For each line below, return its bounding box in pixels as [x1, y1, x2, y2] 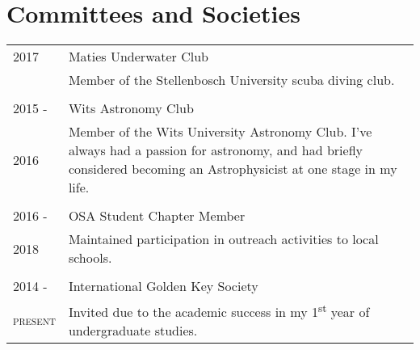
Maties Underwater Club [68, 47, 208, 66]
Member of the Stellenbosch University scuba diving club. [68, 70, 395, 90]
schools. [68, 248, 112, 268]
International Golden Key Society [68, 276, 258, 296]
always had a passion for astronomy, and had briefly [68, 141, 363, 160]
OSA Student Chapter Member [68, 206, 246, 226]
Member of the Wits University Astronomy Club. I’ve [68, 122, 372, 141]
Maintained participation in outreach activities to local [68, 230, 379, 249]
